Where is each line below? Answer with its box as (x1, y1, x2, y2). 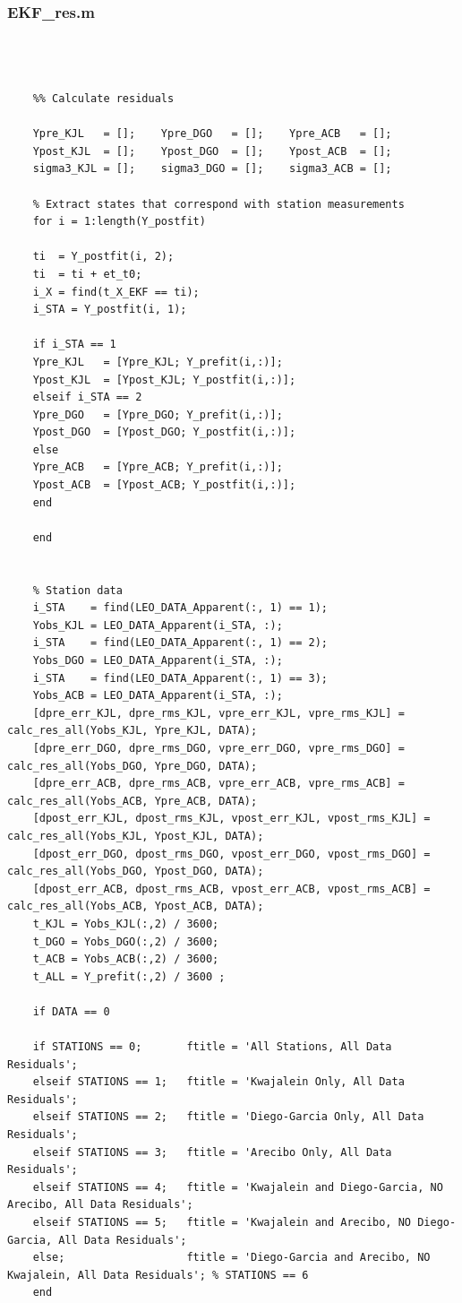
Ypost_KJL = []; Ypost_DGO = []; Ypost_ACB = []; (32, 144, 392, 158)
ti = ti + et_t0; (32, 267, 142, 280)
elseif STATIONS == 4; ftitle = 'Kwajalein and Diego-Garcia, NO (32, 1180, 443, 1194)
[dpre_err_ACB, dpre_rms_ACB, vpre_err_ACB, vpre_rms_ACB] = (32, 777, 405, 790)
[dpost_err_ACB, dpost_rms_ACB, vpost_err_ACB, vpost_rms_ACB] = (32, 882, 431, 895)
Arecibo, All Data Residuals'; (7, 1198, 193, 1212)
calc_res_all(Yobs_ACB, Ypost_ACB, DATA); (7, 900, 264, 913)
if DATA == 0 (32, 1005, 110, 1018)
